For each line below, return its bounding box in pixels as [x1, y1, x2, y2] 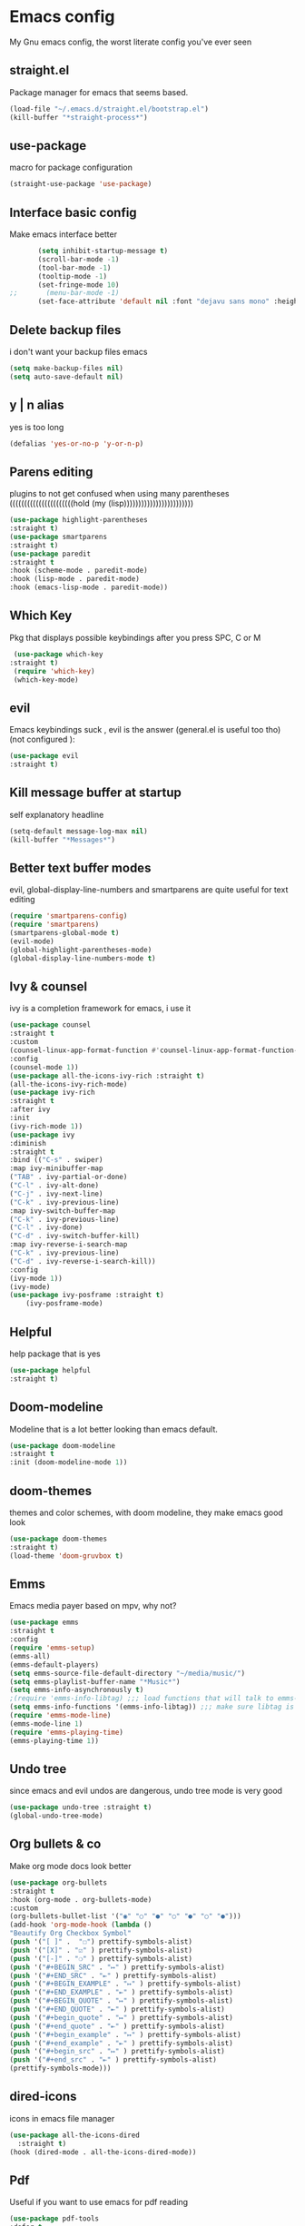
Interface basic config [9, 204, 138, 220]
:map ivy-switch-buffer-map [9, 1206, 116, 1216]
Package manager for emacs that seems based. [9, 86, 189, 97]
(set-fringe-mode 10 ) [37, 280, 120, 290]
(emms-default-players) [9, 1660, 100, 1669]
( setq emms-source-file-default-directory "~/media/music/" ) [9, 1669, 246, 1678]
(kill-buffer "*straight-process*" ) [9, 113, 148, 122]
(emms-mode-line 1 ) [9, 1719, 84, 1729]
